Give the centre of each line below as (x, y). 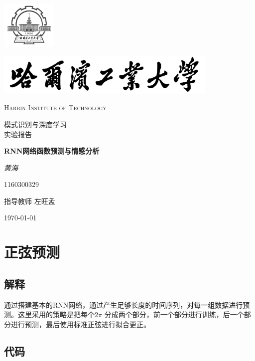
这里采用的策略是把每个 (56, 314)
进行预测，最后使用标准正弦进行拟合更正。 (80, 324)
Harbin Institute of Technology (55, 107)
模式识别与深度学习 (35, 124)
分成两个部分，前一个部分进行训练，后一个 (174, 314)
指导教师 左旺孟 (30, 201)
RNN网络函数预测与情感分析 (52, 151)
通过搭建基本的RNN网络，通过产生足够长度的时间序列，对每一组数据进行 (124, 304)
